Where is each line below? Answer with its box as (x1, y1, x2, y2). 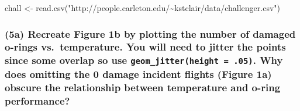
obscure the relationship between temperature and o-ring (5, 80, 281, 94)
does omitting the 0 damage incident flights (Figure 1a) (5, 66, 272, 81)
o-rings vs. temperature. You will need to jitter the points (5, 40, 286, 54)
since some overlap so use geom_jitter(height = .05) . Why (5, 53, 283, 67)
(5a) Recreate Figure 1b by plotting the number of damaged (5, 26, 296, 41)
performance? (5, 93, 70, 108)
